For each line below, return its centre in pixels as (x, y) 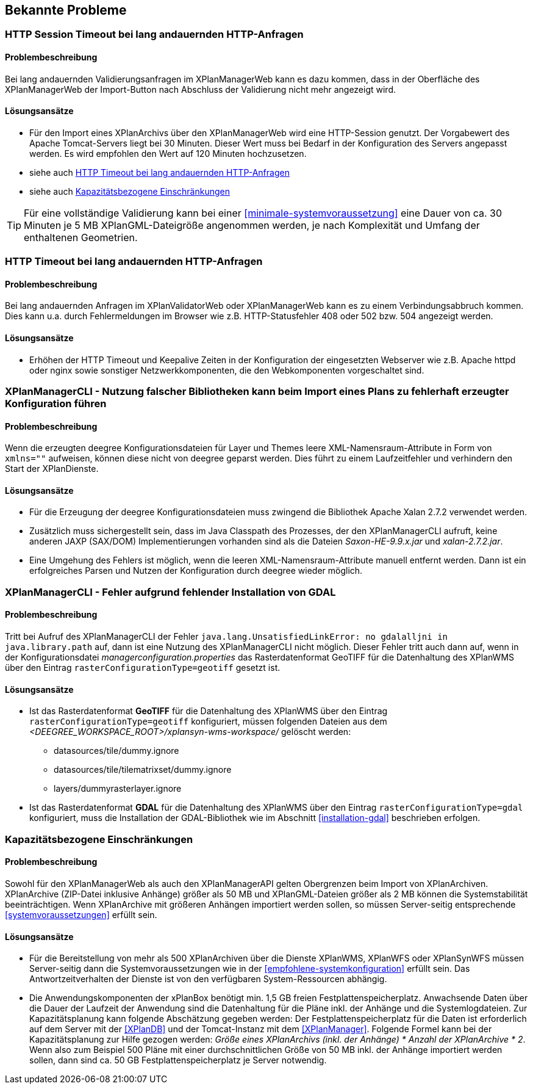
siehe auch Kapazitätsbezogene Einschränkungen (130, 191)
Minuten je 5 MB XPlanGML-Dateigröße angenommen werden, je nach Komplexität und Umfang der (252, 225)
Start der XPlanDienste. (52, 469)
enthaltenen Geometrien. (81, 237)
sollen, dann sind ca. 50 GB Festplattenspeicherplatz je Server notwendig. (178, 1060)
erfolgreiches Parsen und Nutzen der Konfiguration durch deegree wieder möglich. (196, 571)
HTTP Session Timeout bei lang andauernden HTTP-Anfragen (154, 34)
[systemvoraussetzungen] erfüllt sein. (81, 914)
